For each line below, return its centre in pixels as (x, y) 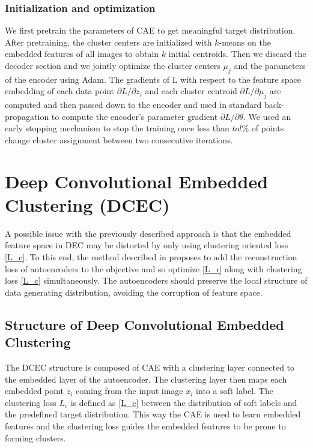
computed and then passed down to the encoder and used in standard (133, 105)
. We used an (267, 116)
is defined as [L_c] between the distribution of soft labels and (184, 402)
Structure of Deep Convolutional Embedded (144, 324)
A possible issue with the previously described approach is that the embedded (148, 233)
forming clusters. (35, 438)
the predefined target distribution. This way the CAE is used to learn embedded (153, 414)
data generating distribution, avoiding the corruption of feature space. (134, 292)
